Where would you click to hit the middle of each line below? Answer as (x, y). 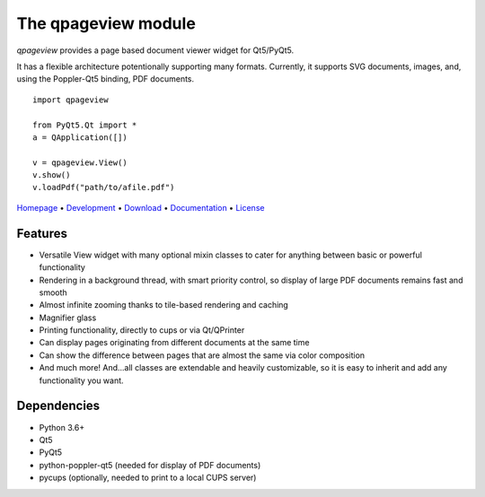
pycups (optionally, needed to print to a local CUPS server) (148, 478)
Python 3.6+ (62, 427)
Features (42, 233)
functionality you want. (82, 380)
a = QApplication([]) (80, 137)
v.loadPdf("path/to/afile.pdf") (104, 187)
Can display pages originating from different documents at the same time (174, 343)
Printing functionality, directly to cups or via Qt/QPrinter (142, 330)
